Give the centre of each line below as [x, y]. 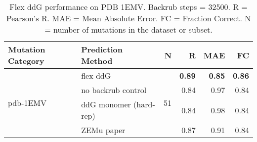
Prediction [102, 49]
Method [97, 61]
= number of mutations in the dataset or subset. [128, 29]
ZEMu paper [103, 130]
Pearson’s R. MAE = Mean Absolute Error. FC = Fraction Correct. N [128, 18]
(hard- [144, 104]
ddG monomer [106, 104]
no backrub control [114, 90]
